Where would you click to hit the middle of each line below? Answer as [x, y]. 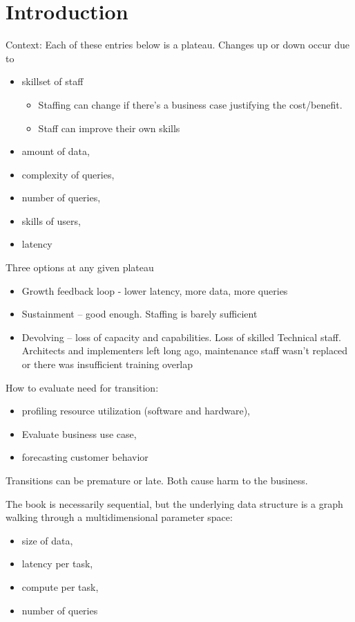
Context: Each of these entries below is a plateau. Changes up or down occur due [177, 45]
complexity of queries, [68, 174]
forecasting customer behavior [85, 457]
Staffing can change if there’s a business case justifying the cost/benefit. [190, 104]
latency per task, [57, 564]
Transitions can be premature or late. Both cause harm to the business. [157, 480]
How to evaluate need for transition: [82, 387]
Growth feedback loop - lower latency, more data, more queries [155, 290]
